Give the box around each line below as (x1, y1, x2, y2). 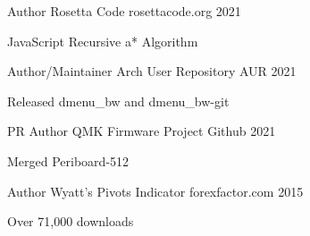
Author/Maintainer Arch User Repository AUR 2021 (7, 62, 297, 80)
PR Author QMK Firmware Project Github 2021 (7, 122, 276, 140)
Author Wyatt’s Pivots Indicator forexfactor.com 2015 (7, 181, 304, 200)
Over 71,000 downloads (7, 212, 134, 231)
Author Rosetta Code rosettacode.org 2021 (7, 2, 241, 20)
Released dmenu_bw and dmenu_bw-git (7, 91, 230, 110)
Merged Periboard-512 (7, 151, 130, 170)
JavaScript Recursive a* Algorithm (7, 31, 198, 50)
